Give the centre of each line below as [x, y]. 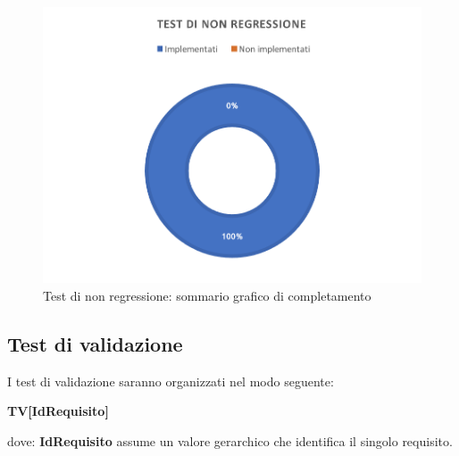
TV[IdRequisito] [58, 411]
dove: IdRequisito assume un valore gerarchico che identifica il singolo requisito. [230, 440]
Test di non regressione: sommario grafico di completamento [207, 295]
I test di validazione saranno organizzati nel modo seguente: [171, 381]
